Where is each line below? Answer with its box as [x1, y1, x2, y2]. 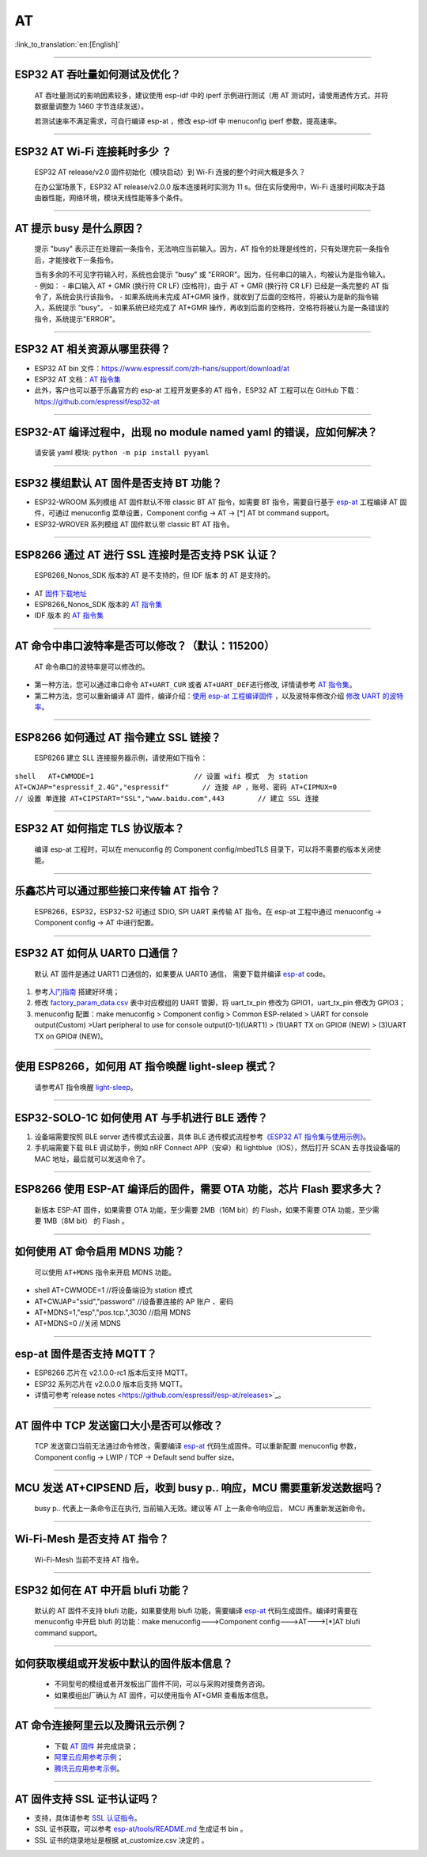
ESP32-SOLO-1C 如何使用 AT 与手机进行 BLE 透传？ [14, 1111, 268, 1124]
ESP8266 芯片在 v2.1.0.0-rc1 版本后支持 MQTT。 [34, 1368, 192, 1377]
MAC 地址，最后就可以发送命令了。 [34, 1154, 149, 1164]
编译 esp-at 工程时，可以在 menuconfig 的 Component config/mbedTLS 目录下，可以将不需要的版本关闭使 [34, 844, 381, 854]
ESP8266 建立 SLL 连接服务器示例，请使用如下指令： [34, 753, 208, 763]
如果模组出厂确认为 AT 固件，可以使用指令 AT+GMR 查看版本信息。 [54, 1690, 273, 1699]
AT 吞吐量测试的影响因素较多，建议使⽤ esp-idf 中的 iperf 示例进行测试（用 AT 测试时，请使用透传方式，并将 [34, 90, 389, 100]
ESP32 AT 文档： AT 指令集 [34, 374, 122, 384]
